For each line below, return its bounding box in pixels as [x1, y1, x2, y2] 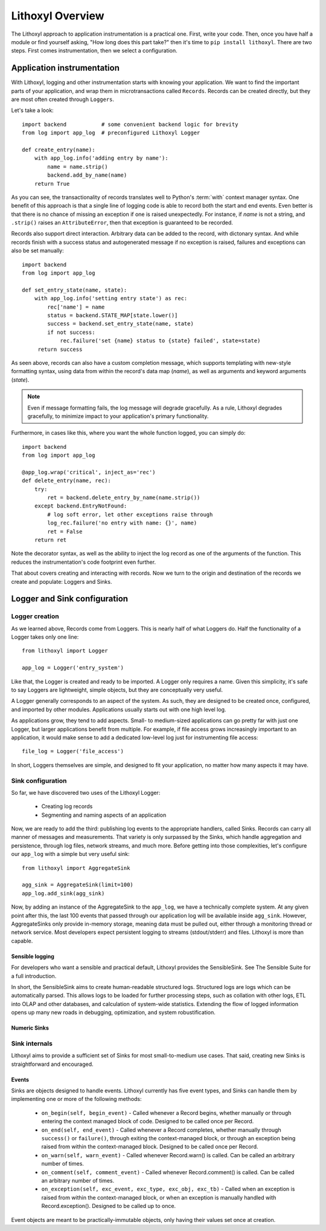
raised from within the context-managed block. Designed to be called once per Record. [41, 1143, 258, 1151]
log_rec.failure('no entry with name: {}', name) [47, 520, 197, 526]
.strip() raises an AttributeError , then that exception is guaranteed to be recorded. [11, 219, 234, 226]
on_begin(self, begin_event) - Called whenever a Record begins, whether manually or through [41, 1109, 292, 1116]
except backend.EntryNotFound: [34, 503, 127, 509]
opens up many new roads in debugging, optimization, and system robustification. [11, 1009, 216, 1016]
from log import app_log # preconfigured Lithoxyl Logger [22, 129, 200, 136]
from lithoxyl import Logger [22, 647, 108, 655]
